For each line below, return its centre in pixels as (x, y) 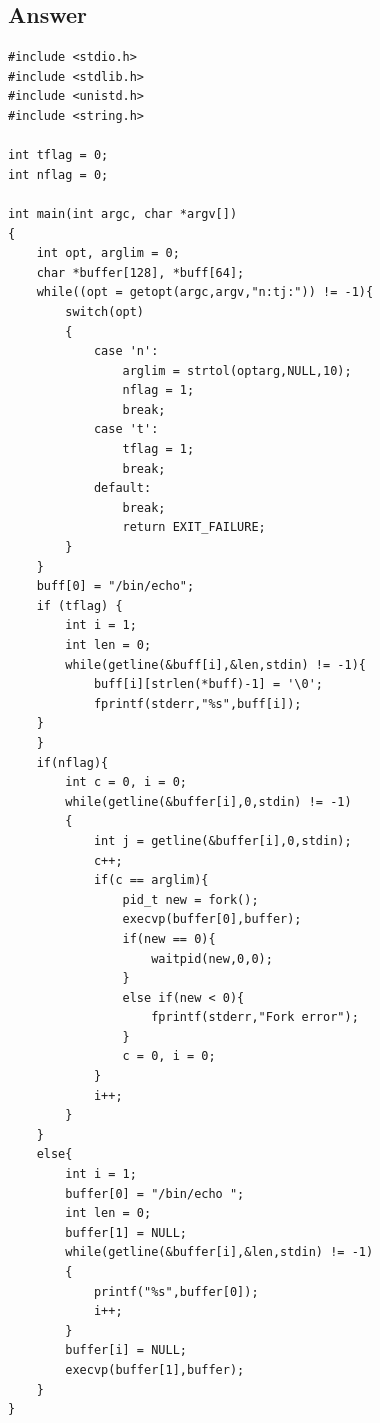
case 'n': (126, 351)
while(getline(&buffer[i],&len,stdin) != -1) (219, 1252)
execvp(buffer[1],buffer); (155, 1369)
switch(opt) (105, 311)
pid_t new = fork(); (190, 899)
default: (122, 488)
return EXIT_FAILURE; (194, 527)
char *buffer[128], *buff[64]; (140, 272)
